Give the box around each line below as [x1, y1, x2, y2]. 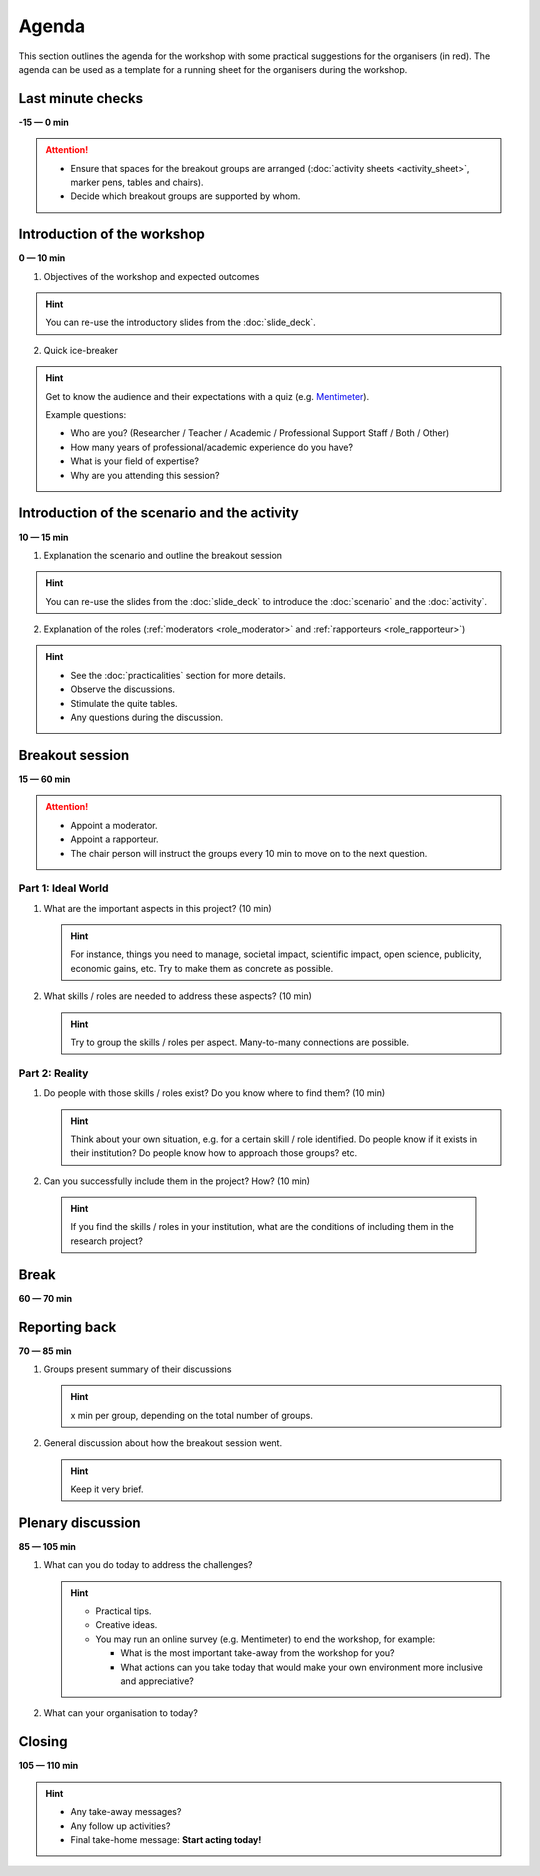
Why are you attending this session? [70, 469, 220, 481]
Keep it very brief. [70, 1483, 144, 1495]
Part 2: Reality [18, 1066, 89, 1080]
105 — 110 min [18, 1760, 79, 1772]
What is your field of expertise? [70, 455, 200, 467]
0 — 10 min [18, 252, 66, 264]
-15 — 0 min [18, 116, 69, 128]
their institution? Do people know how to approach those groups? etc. [70, 1147, 358, 1159]
